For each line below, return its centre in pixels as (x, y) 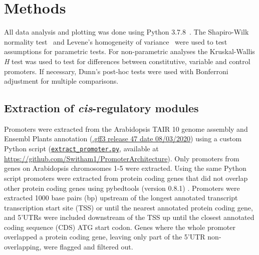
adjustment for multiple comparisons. (61, 81)
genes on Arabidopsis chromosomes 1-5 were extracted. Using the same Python (125, 168)
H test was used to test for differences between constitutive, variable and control (127, 61)
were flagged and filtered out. (88, 247)
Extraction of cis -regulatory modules (101, 108)
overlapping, (23, 247)
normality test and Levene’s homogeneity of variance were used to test (116, 41)
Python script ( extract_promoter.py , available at (81, 149)
